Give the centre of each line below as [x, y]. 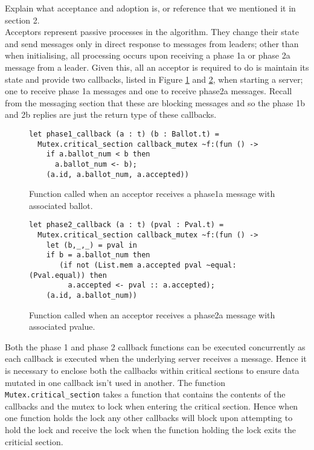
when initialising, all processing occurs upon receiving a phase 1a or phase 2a [148, 55]
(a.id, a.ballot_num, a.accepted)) [117, 174]
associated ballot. [61, 205]
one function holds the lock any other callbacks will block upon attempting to [149, 418]
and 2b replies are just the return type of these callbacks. [111, 114]
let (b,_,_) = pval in [91, 245]
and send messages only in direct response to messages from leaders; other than [152, 43]
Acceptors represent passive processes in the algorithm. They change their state [152, 32]
